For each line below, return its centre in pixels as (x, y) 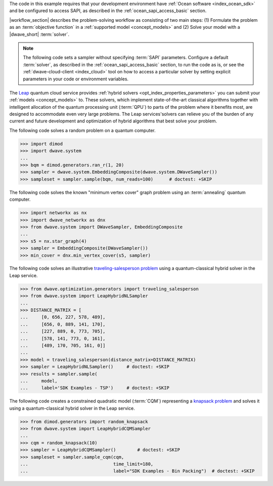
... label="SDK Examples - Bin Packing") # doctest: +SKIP (137, 471)
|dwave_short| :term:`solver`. (39, 34)
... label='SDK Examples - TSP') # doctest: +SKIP (95, 388)
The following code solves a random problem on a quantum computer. (83, 130)
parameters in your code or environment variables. (76, 79)
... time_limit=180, (87, 464)
